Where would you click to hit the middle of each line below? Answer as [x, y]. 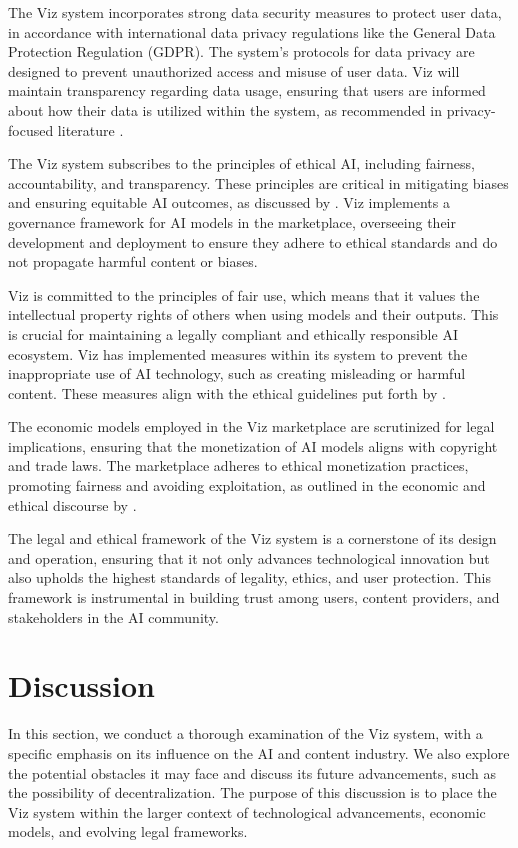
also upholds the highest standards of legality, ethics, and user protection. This [249, 577]
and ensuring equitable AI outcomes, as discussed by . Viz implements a [229, 202]
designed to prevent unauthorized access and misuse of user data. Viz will [234, 70]
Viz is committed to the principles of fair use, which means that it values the [244, 294]
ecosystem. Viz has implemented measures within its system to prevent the [238, 353]
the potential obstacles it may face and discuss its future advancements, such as [252, 772]
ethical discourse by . [72, 504]
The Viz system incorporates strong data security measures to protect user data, [255, 12]
